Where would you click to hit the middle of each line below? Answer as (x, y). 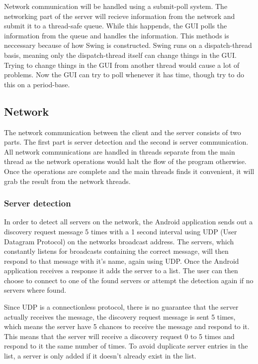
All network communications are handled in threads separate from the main (120, 151)
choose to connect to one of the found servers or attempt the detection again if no (129, 280)
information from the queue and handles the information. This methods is (117, 35)
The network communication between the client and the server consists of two (123, 132)
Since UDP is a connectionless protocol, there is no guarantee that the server (121, 307)
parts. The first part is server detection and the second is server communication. (126, 142)
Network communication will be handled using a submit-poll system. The (116, 6)
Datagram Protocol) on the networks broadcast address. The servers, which (119, 241)
